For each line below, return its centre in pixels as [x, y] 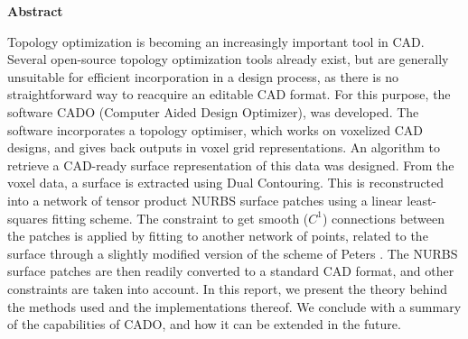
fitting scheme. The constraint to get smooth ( [180, 218]
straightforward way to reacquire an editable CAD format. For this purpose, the [229, 94]
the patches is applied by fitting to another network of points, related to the [218, 236]
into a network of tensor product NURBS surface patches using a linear [205, 200]
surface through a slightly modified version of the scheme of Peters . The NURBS [233, 253]
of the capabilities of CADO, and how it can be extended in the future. [204, 324]
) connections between [384, 218]
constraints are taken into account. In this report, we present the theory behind [228, 288]
